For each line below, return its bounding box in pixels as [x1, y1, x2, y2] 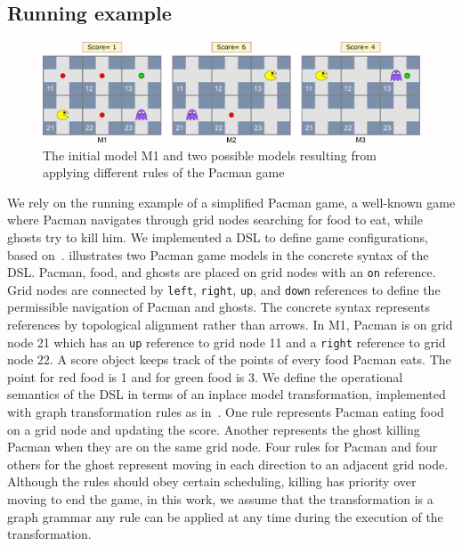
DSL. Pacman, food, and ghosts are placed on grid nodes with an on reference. [7, 263, 436, 281]
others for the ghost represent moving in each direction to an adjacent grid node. [7, 454, 449, 473]
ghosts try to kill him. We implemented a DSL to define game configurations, [7, 227, 428, 246]
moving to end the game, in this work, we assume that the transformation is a [7, 490, 434, 508]
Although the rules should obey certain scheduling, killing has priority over [7, 472, 417, 491]
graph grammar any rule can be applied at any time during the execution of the [7, 507, 443, 526]
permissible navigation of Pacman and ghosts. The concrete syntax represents [7, 297, 430, 316]
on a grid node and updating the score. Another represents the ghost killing [7, 420, 420, 438]
